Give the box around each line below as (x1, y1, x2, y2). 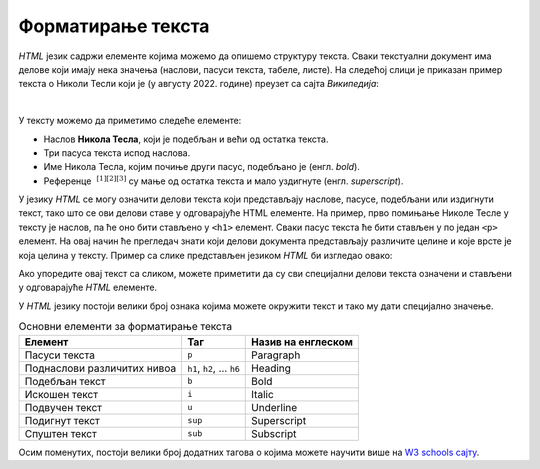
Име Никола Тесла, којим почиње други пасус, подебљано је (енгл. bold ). (43, 161, 360, 173)
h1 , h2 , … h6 (187, 361, 240, 375)
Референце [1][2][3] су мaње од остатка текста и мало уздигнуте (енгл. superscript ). (43, 174, 404, 187)
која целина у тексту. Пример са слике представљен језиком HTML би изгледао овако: (18, 249, 393, 261)
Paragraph (251, 348, 301, 362)
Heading (251, 361, 292, 375)
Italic (251, 387, 274, 401)
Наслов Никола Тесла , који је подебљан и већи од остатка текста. (43, 133, 329, 145)
